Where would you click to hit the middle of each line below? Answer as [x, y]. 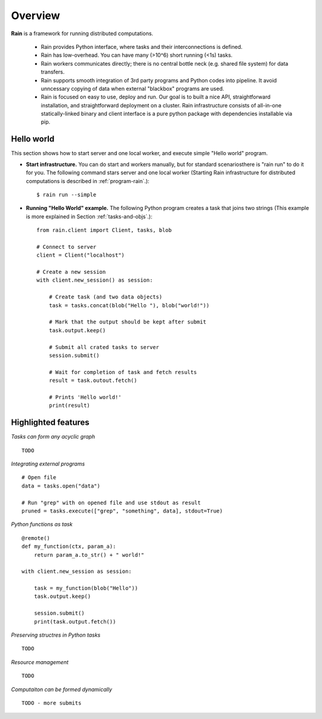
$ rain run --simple [66, 195]
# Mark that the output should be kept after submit [128, 322]
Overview [35, 16]
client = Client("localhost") [81, 255]
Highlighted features [50, 423]
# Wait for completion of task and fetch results [123, 372]
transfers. [53, 72]
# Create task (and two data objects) [106, 297]
